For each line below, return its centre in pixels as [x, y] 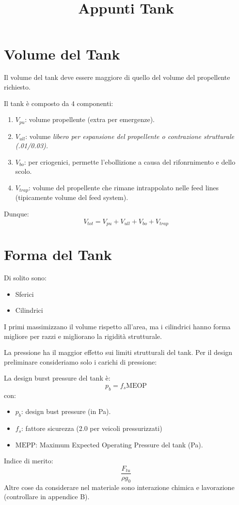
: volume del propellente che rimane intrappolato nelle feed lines [124, 187]
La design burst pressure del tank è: [57, 378]
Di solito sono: [25, 278]
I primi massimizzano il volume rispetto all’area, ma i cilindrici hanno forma [117, 326]
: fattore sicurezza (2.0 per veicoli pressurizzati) [92, 428]
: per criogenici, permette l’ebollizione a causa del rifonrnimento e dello [130, 161]
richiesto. [17, 86]
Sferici [24, 294]
